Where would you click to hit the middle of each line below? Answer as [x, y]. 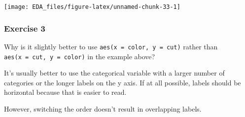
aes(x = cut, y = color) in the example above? [80, 56]
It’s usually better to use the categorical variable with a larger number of [114, 73]
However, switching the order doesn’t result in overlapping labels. [103, 108]
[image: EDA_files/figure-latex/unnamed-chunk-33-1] [92, 7]
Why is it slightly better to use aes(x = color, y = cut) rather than [111, 46]
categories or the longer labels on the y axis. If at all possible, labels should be [122, 82]
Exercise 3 [25, 28]
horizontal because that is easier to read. [65, 92]
